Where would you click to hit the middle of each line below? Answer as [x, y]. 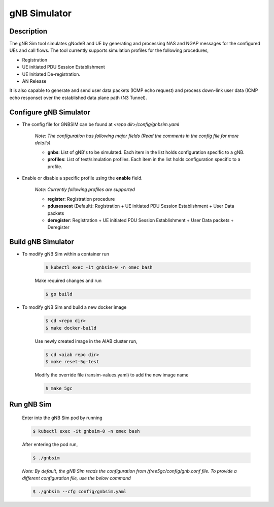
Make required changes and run [68, 281]
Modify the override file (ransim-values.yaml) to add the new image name [112, 375]
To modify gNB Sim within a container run [65, 254]
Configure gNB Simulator [50, 112]
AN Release [34, 81]
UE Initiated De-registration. [51, 74]
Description [28, 31]
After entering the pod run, [50, 444]
